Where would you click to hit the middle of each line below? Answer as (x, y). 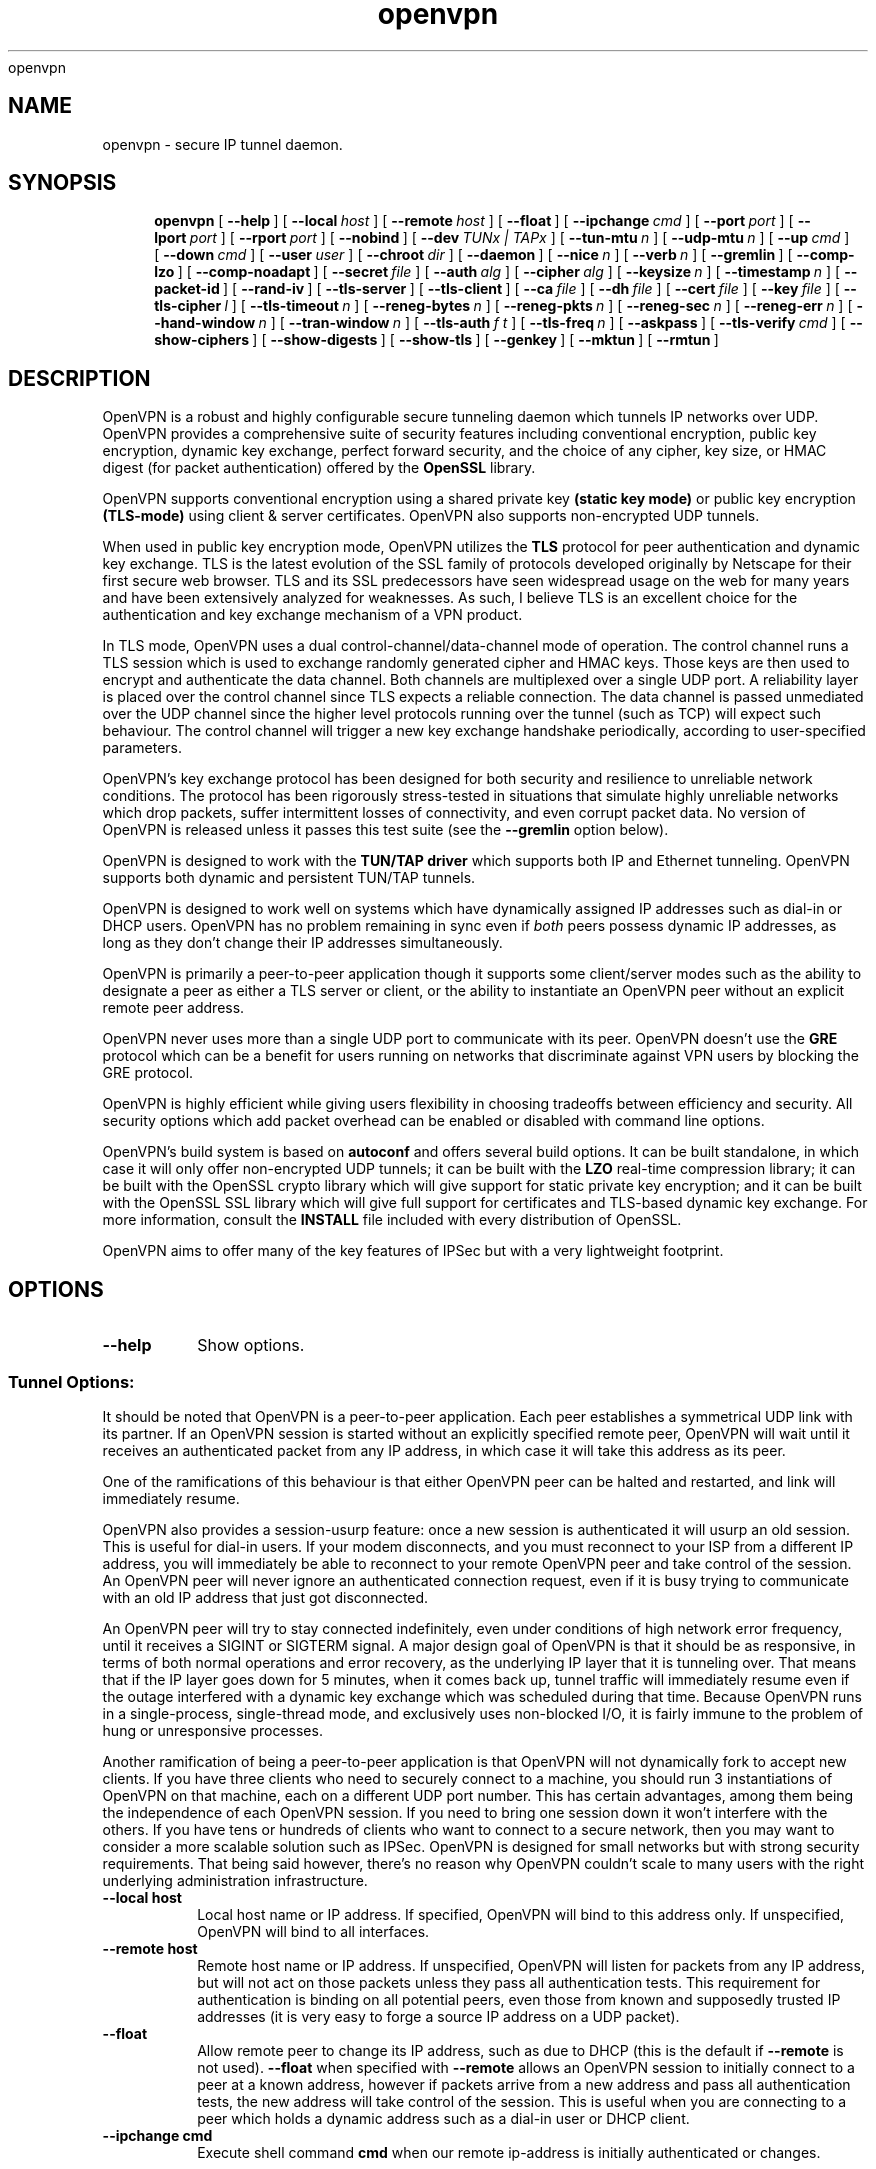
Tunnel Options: (71, 1381)
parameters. (142, 748)
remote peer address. (173, 1008)
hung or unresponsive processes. (212, 1730)
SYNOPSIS (62, 183)
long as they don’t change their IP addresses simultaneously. (302, 943)
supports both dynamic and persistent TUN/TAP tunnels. (289, 878)
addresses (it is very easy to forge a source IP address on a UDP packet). (438, 2016)
